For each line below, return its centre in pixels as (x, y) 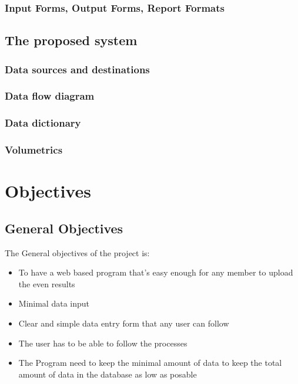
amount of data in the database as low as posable (108, 374)
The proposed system (71, 40)
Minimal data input (54, 303)
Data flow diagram (50, 96)
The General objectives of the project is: (77, 252)
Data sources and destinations (77, 69)
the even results (47, 283)
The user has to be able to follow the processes (103, 343)
